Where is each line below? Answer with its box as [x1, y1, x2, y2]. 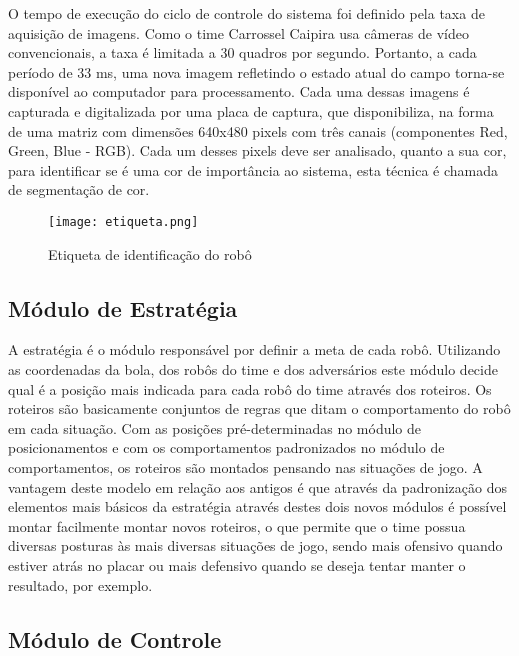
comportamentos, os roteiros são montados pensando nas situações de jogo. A [8, 456, 483, 477]
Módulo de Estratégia [8, 292, 238, 323]
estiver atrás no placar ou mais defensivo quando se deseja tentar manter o [8, 554, 466, 575]
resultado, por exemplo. [8, 574, 153, 595]
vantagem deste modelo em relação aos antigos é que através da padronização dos [8, 476, 507, 497]
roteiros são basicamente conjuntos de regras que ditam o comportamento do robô [8, 398, 511, 419]
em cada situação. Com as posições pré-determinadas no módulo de [8, 417, 422, 438]
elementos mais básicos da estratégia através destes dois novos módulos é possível [8, 496, 507, 517]
